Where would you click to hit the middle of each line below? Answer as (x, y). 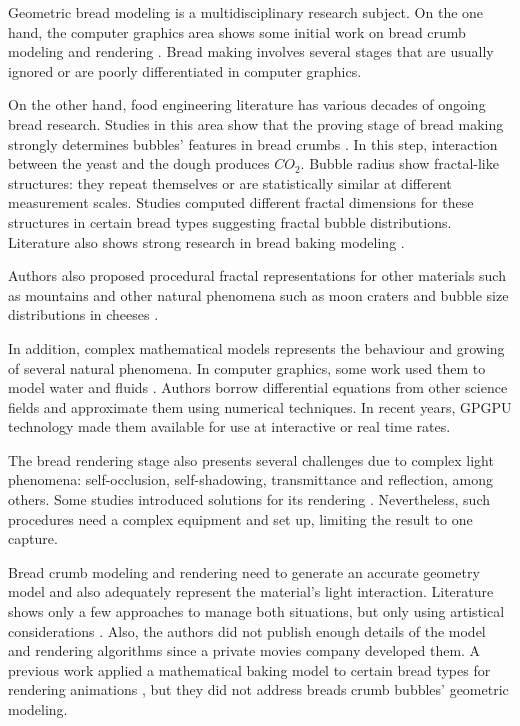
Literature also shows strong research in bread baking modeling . (206, 241)
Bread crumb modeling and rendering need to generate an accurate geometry (244, 571)
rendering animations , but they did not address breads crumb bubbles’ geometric (258, 689)
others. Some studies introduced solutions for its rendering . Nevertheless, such (249, 499)
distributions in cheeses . (83, 314)
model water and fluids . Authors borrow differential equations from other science (258, 387)
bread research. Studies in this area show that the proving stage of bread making (256, 123)
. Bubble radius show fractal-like (399, 163)
